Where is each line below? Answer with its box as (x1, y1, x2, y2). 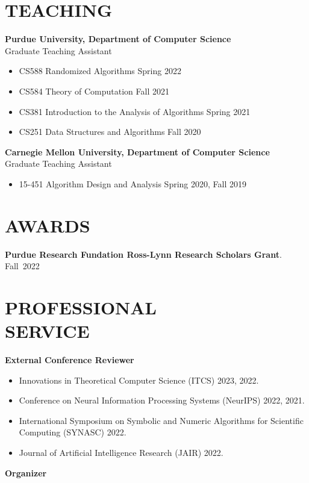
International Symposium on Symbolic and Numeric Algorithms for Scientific (19, 414, 304, 426)
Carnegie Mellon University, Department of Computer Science (5, 145, 270, 158)
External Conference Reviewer (5, 354, 134, 366)
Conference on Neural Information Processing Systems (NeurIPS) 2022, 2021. (19, 394, 305, 407)
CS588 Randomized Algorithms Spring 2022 (19, 64, 181, 77)
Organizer (5, 466, 47, 479)
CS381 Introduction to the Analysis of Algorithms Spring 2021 (19, 105, 251, 117)
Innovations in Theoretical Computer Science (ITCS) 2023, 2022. (19, 373, 259, 386)
